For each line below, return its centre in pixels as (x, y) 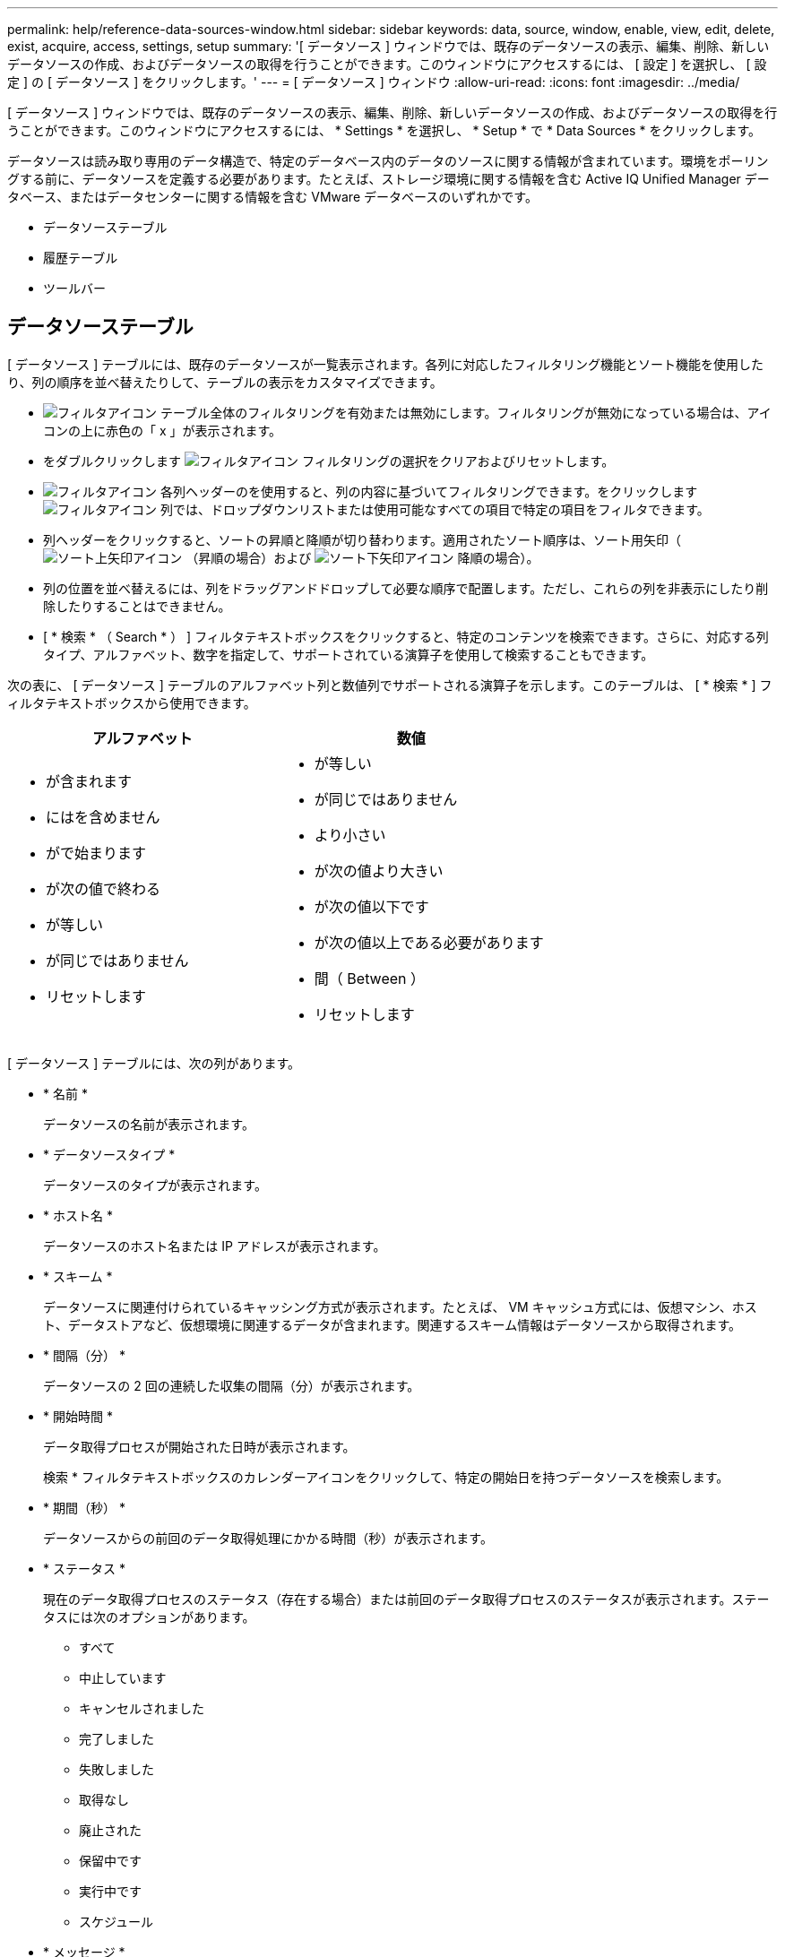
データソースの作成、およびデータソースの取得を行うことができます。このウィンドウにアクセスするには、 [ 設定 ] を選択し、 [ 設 (387, 64)
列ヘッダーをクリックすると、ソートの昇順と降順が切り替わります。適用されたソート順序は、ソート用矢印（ (362, 539)
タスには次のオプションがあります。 (149, 1616)
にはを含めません (103, 817)
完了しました (116, 1738)
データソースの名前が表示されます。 (149, 1124)
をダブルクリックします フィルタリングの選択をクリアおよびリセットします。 (329, 461)
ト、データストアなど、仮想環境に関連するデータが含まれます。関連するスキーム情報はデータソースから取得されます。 (392, 1324)
